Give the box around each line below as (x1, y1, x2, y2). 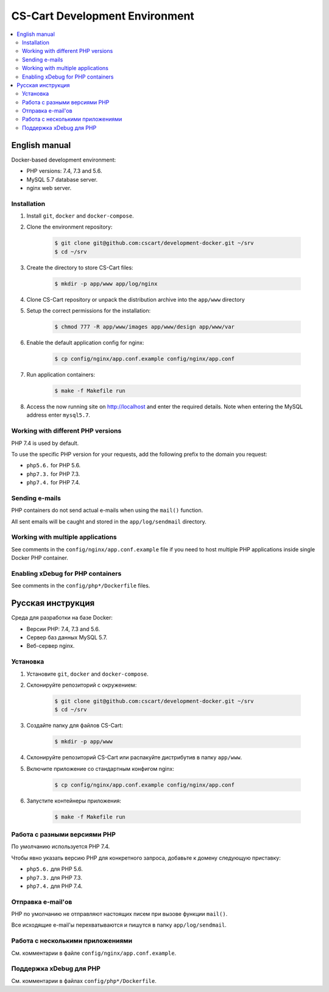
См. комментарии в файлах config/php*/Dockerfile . (11, 977, 157, 984)
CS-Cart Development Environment (11, 9, 194, 23)
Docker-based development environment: (11, 156, 116, 163)
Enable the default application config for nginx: (26, 339, 144, 347)
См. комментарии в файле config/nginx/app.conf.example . (11, 949, 177, 957)
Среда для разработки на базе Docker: (11, 614, 113, 622)
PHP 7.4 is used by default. (11, 439, 79, 447)
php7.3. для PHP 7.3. (26, 874, 82, 881)
